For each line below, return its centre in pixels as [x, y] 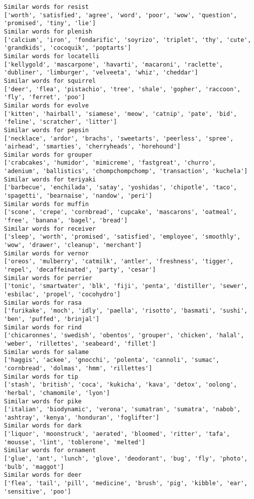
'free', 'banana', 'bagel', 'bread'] [66, 221]
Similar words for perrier [48, 278]
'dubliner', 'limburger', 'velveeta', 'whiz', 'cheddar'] [101, 73]
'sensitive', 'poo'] [38, 491]
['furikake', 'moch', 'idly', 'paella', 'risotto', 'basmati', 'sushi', [126, 311]
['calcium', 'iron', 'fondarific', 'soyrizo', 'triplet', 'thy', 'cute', [128, 40]
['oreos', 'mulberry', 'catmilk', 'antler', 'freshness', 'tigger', [119, 262]
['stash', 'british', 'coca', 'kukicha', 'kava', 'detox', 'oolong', [121, 385]
